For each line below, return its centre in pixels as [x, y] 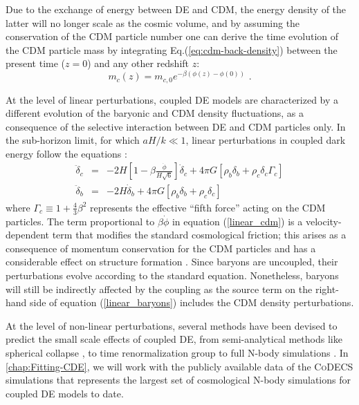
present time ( [36, 63]
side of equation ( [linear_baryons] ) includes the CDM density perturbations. [192, 302]
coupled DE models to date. [65, 393]
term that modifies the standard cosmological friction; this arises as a [199, 235]
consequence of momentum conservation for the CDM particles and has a [161, 248]
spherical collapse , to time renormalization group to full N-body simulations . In [177, 352]
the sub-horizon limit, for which [73, 140]
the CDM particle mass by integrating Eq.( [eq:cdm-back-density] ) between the [172, 49]
